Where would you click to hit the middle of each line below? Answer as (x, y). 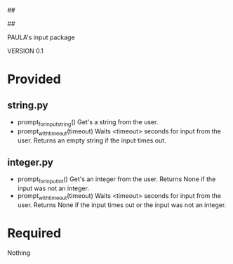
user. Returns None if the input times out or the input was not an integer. (122, 205)
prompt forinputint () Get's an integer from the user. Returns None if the (116, 180)
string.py (28, 105)
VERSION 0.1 (26, 51)
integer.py (31, 162)
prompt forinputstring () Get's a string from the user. (88, 123)
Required (34, 233)
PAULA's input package (41, 37)
